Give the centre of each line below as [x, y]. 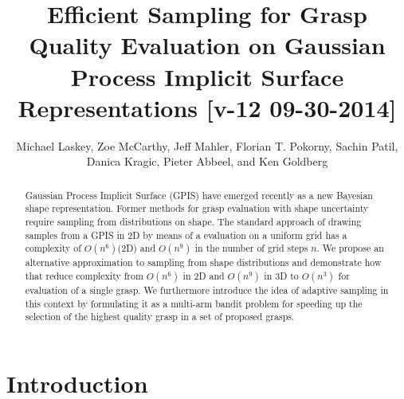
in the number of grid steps [251, 248]
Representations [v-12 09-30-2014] [207, 107]
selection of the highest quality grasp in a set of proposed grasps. [160, 317]
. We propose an [350, 248]
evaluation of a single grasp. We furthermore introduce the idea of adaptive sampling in [207, 290]
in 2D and [204, 275]
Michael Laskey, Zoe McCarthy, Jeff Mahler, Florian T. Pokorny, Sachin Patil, [207, 145]
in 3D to [281, 275]
